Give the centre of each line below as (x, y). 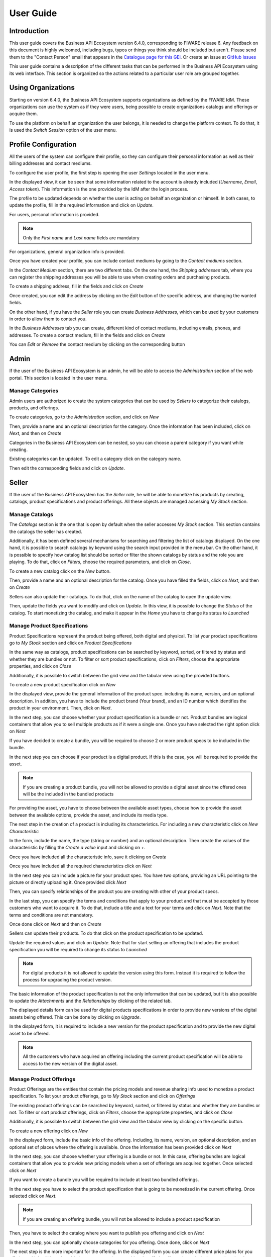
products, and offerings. (34, 408)
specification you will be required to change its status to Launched (78, 950)
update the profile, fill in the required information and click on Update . (82, 205)
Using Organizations (42, 88)
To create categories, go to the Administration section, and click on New (84, 417)
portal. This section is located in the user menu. (58, 378)
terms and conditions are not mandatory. (51, 915)
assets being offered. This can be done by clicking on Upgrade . (75, 1017)
